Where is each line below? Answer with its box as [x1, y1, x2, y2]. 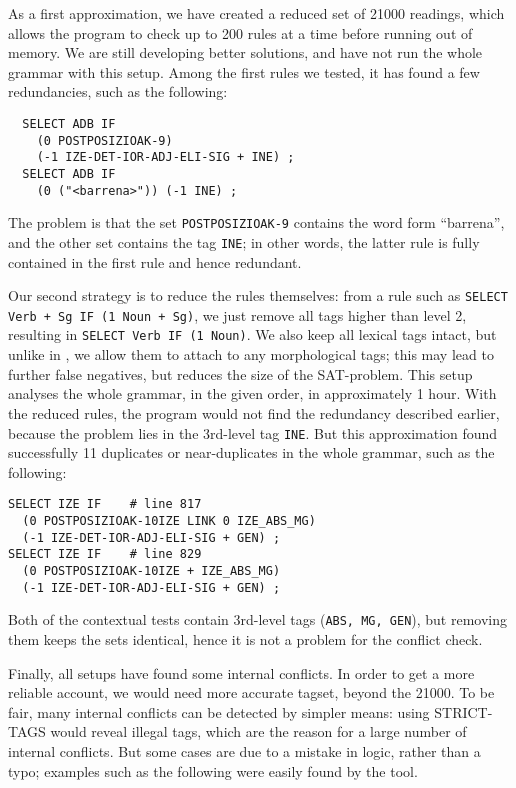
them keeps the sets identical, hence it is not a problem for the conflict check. [8, 628, 483, 649]
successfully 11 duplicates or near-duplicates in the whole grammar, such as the [8, 442, 495, 463]
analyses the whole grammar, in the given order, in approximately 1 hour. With [8, 383, 497, 404]
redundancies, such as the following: [8, 81, 228, 102]
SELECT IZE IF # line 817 [8, 497, 202, 512]
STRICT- [434, 701, 493, 722]
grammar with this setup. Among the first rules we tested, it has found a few [8, 61, 480, 82]
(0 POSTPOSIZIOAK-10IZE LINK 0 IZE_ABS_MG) [22, 514, 316, 528]
